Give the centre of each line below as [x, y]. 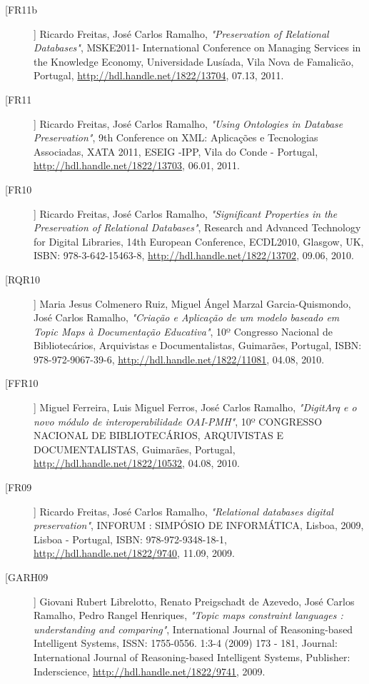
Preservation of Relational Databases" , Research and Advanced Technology [197, 227]
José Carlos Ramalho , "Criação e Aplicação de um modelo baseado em [187, 317]
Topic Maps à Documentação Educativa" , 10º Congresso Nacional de [183, 331]
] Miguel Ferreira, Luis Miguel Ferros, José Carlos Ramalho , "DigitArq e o [195, 407]
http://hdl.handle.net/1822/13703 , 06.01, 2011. [137, 165]
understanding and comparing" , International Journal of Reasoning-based [193, 629]
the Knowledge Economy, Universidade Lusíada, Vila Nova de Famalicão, [194, 61]
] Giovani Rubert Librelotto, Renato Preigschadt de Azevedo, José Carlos [194, 601]
